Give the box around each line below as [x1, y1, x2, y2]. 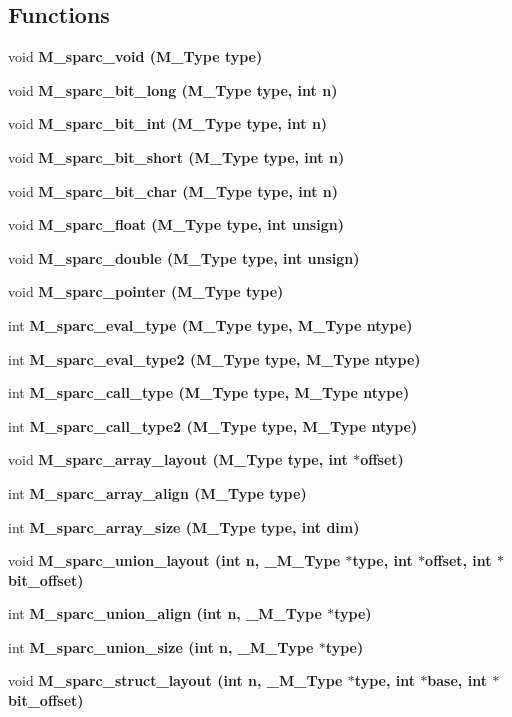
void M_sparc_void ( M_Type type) [8, 46, 263, 67]
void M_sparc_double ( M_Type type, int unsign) [8, 247, 360, 268]
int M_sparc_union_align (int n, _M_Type [8, 603, 322, 624]
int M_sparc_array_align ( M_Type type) [8, 482, 307, 503]
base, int [427, 670, 487, 691]
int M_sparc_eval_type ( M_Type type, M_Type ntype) [8, 314, 413, 335]
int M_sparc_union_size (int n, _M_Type [8, 636, 314, 657]
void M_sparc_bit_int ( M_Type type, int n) [8, 113, 328, 134]
